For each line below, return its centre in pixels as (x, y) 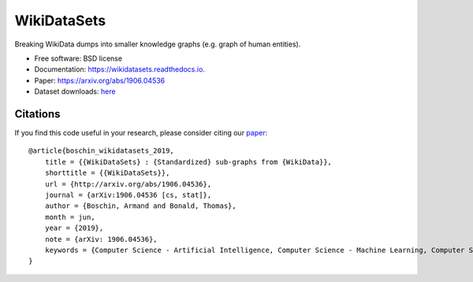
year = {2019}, (74, 228)
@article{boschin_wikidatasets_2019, (102, 151)
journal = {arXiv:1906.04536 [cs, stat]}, (128, 195)
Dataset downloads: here (75, 91)
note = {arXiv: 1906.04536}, (101, 239)
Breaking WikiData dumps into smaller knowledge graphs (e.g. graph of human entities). (158, 44)
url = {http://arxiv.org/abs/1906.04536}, (128, 184)
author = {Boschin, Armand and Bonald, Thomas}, (140, 206)
